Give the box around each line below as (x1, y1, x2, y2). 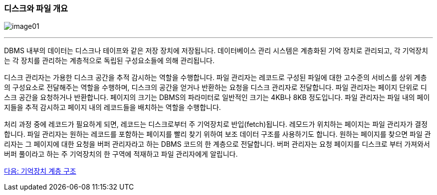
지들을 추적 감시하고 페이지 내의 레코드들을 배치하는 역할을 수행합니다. (4, 103, 221, 112)
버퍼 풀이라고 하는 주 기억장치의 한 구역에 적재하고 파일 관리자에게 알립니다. (4, 150, 238, 159)
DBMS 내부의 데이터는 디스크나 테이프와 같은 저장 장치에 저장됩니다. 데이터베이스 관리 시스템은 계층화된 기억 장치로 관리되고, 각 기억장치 (4, 46, 429, 55)
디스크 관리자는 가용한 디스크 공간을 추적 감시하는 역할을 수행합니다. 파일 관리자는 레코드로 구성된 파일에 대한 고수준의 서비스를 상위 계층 (4, 73, 427, 82)
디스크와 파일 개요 (4, 3, 68, 13)
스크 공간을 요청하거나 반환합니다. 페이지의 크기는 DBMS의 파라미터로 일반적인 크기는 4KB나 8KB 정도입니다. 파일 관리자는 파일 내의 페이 (4, 93, 430, 102)
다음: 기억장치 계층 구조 (4, 167, 76, 176)
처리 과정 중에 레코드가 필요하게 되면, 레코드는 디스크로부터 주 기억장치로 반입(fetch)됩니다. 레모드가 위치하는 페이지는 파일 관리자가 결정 (4, 120, 428, 129)
